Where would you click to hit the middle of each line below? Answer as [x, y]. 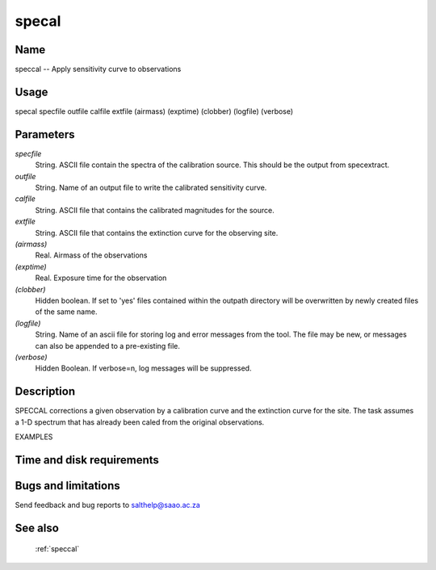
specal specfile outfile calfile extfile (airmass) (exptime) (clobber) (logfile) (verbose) [154, 111]
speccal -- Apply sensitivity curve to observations [98, 69]
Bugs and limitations [67, 486]
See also [37, 528]
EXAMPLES [34, 437]
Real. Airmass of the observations [91, 255]
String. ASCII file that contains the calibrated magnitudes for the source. [155, 210]
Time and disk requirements [87, 460]
